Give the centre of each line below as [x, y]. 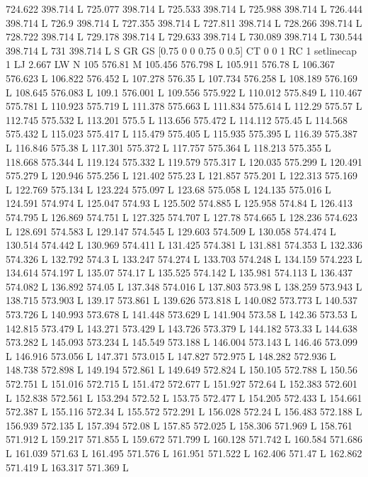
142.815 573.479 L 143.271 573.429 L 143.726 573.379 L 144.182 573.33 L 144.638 [182, 328]
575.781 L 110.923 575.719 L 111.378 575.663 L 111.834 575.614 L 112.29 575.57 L [184, 106]
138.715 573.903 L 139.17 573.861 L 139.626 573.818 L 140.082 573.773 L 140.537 [182, 300]
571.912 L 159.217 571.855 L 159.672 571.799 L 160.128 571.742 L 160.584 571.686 [184, 439]
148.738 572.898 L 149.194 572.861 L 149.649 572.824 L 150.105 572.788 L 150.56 [182, 370]
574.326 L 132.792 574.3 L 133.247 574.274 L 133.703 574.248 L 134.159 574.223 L [184, 258]
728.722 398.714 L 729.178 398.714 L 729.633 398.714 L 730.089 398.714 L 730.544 [184, 37]
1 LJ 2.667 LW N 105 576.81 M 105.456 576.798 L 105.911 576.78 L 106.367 [170, 64]
